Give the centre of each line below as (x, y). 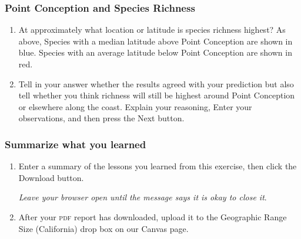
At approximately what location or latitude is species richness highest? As (152, 30)
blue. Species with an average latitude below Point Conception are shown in (155, 52)
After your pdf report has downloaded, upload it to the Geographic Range (153, 216)
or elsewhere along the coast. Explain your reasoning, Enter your (135, 106)
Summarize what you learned (76, 144)
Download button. (51, 177)
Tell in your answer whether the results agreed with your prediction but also (156, 83)
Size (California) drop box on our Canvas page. (103, 228)
